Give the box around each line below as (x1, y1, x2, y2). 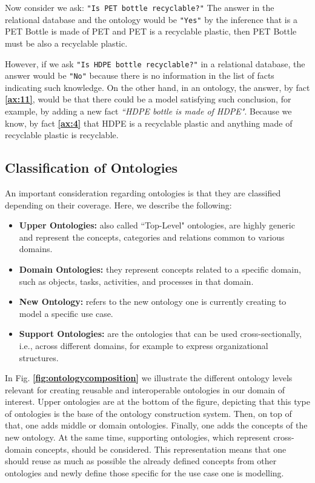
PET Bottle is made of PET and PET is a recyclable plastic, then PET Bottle (5, 25, 297, 38)
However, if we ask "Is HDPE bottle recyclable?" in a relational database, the (5, 57, 305, 70)
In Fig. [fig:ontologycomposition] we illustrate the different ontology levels (5, 371, 293, 384)
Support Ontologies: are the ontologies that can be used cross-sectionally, (19, 327, 302, 340)
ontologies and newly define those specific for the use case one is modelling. (5, 466, 284, 479)
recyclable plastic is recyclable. (5, 128, 119, 141)
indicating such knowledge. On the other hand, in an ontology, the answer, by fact (5, 81, 310, 93)
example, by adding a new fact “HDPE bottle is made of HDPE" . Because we (5, 105, 292, 117)
